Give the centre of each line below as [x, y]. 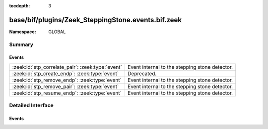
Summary [21, 44]
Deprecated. [142, 73]
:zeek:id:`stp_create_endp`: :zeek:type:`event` [66, 73]
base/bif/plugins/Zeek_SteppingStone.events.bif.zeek [96, 20]
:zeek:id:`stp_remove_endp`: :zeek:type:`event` [67, 80]
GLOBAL [57, 32]
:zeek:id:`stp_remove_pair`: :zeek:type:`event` [66, 86]
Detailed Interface [32, 105]
